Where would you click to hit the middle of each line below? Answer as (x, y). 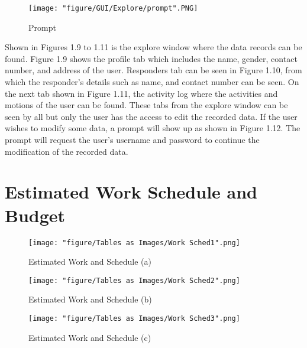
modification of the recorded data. (67, 151)
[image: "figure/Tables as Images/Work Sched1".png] (134, 243)
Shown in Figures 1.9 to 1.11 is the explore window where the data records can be (153, 47)
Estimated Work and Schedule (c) (90, 337)
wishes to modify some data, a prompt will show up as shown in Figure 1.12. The (153, 128)
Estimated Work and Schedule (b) (90, 299)
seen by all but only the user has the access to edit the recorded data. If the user (151, 116)
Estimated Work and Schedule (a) (90, 261)
